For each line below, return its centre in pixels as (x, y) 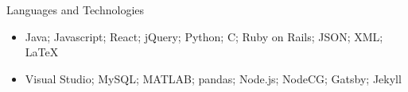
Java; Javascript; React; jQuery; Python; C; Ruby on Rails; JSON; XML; (204, 36)
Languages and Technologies (76, 10)
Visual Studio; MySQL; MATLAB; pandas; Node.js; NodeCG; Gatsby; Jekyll (213, 78)
